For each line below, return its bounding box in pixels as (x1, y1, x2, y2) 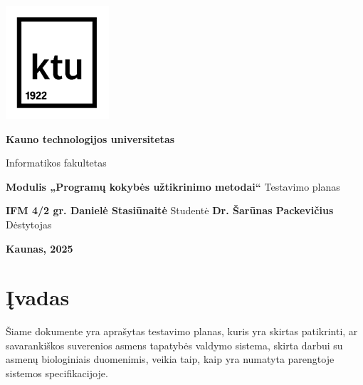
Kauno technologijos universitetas (6, 131, 175, 146)
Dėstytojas (6, 216, 52, 231)
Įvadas (6, 283, 70, 312)
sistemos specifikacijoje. (6, 366, 108, 381)
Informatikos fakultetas (6, 155, 107, 170)
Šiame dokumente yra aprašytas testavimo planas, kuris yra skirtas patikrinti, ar (6, 324, 358, 339)
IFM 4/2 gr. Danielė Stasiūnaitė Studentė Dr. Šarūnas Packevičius (6, 203, 334, 218)
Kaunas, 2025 (6, 241, 73, 255)
